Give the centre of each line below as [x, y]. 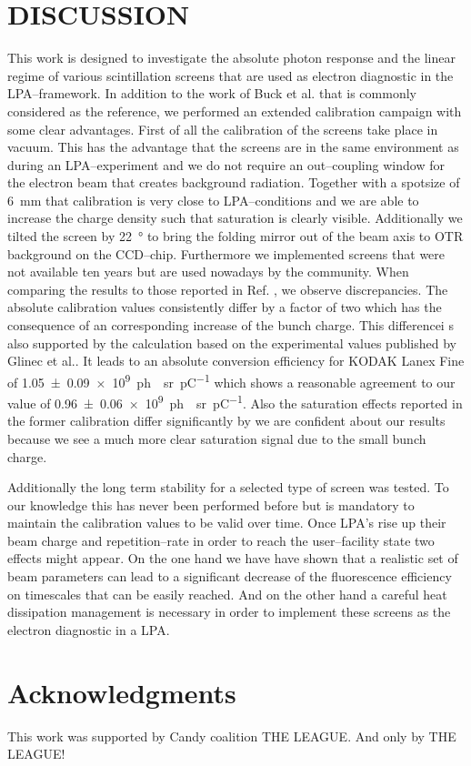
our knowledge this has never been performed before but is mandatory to [211, 504]
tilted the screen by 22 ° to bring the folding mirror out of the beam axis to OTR [235, 236]
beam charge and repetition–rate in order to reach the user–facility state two [221, 540]
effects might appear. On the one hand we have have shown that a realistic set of [233, 558]
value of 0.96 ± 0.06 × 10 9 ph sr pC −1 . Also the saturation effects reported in [235, 402]
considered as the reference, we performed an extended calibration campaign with [235, 111]
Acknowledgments [122, 692]
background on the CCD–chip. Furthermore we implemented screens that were [226, 253]
